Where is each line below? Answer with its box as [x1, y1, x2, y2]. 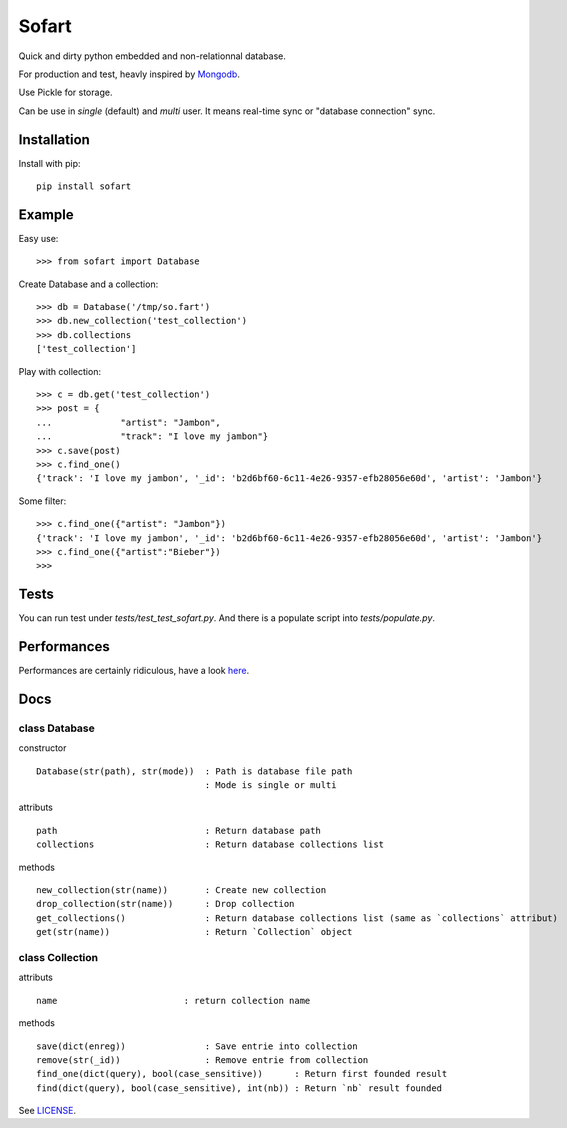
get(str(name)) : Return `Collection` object [36, 926, 353, 938]
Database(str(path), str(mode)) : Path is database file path [36, 765, 353, 777]
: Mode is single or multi [204, 780, 337, 791]
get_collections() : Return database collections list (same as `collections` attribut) [36, 912, 559, 924]
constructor [18, 742, 67, 754]
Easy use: [18, 232, 59, 244]
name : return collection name [36, 995, 311, 1006]
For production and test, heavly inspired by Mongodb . [18, 68, 240, 80]
